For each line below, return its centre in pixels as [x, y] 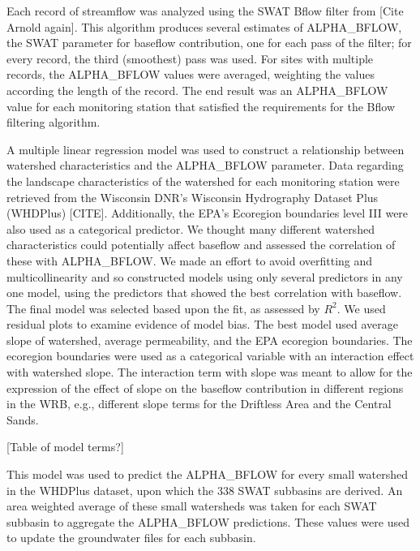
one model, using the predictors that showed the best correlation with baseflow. [204, 293]
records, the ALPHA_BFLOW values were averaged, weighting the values [191, 74]
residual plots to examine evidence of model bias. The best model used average [203, 324]
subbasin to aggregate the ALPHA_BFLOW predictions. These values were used [208, 521]
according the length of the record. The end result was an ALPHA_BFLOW [197, 90]
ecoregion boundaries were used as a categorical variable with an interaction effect [210, 356]
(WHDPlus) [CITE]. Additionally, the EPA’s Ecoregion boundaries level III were [208, 213]
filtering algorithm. [54, 122]
